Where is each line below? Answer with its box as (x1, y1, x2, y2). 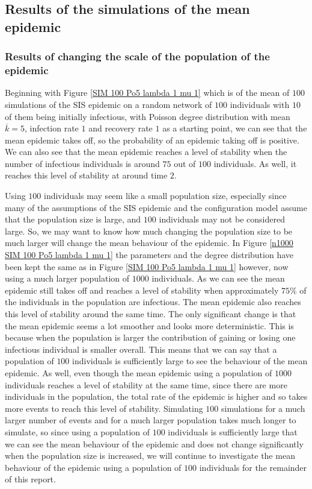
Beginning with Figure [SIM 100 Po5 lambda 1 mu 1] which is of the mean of (5, 86, 290, 99)
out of (174, 157, 196, 169)
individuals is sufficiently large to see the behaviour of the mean (72, 355, 308, 367)
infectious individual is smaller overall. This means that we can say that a (5, 342, 277, 355)
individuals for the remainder (199, 461, 307, 473)
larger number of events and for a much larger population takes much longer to (5, 414, 296, 426)
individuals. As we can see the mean (151, 272, 285, 285)
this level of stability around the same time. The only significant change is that (5, 308, 296, 320)
